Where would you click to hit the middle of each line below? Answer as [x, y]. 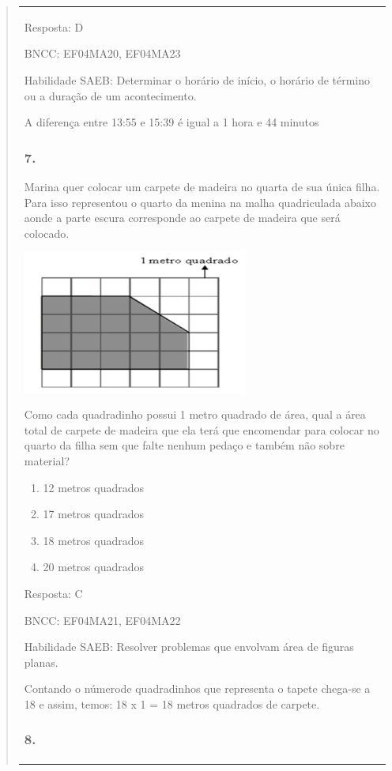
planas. [41, 662]
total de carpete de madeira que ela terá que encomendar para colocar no [202, 429]
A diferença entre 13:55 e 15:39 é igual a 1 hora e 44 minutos [171, 122]
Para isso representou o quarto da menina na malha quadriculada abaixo [200, 202]
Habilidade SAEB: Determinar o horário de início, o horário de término [197, 79]
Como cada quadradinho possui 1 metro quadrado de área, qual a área [195, 414]
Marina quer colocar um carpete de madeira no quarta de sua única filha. [202, 186]
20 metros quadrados [93, 567]
